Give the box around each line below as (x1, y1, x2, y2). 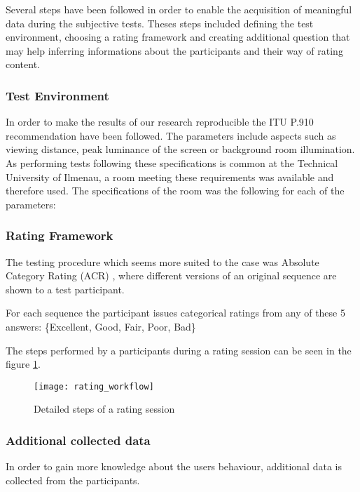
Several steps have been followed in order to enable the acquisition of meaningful (6, 2, 352, 16)
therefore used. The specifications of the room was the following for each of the (6, 183, 345, 198)
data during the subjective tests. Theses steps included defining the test (6, 15, 314, 30)
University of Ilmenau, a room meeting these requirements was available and (6, 169, 334, 184)
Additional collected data (6, 431, 151, 448)
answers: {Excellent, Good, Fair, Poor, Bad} (6, 319, 196, 333)
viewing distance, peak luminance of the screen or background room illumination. (6, 142, 355, 157)
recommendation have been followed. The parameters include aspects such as (6, 128, 336, 142)
